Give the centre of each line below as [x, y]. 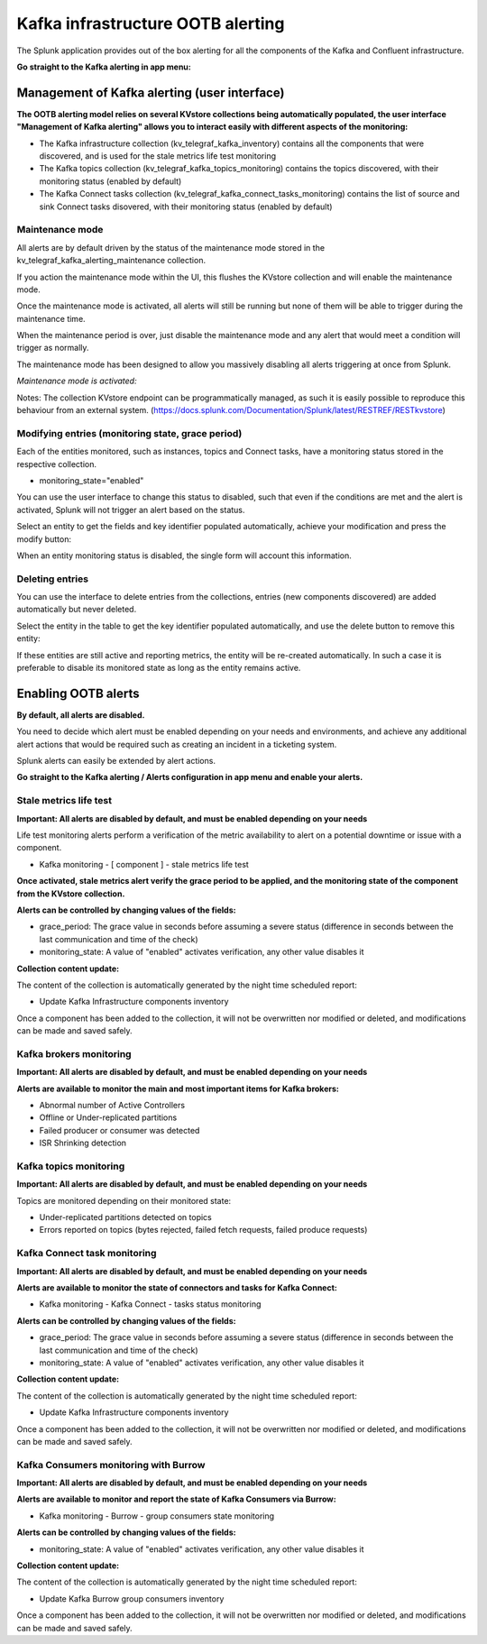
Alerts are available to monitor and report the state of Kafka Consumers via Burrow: [177, 1499]
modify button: [44, 539]
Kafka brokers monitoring [74, 1053]
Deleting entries [53, 579]
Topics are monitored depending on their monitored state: [124, 1200]
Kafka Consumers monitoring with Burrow [111, 1465]
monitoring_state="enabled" [92, 480]
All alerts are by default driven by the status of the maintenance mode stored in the [170, 247]
